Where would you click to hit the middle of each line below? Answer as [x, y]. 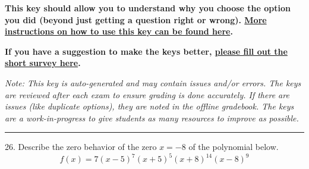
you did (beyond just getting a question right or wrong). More [136, 19]
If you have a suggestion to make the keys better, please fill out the [146, 51]
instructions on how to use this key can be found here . [119, 31]
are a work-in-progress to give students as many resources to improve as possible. [152, 118]
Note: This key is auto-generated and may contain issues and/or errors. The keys [153, 82]
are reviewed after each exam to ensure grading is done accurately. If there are [147, 94]
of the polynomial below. [234, 147]
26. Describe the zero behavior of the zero [81, 147]
